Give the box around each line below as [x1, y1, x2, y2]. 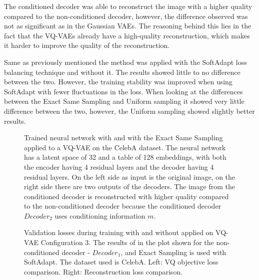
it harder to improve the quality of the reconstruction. [4, 40, 170, 50]
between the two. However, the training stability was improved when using [4, 76, 232, 87]
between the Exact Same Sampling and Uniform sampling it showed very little [4, 96, 244, 106]
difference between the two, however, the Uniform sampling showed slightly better [4, 105, 255, 116]
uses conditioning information [54, 210, 145, 221]
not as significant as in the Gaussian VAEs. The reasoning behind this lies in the [4, 20, 251, 31]
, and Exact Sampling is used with [120, 247, 226, 257]
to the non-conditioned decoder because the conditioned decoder [24, 201, 221, 211]
